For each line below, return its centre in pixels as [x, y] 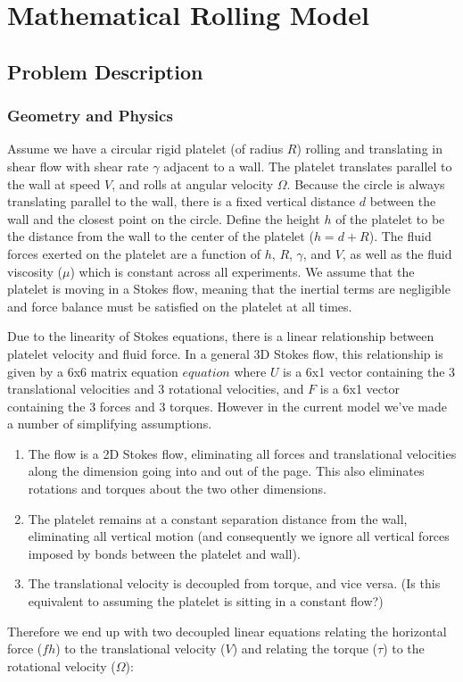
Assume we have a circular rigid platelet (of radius [145, 149]
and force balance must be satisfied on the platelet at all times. [180, 306]
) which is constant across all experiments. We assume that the [242, 271]
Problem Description [105, 71]
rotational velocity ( [62, 665]
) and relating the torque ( [305, 649]
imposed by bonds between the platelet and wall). [164, 553]
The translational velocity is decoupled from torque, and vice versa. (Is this [234, 583]
